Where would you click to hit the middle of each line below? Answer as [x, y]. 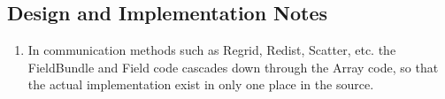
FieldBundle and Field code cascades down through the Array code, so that [233, 67]
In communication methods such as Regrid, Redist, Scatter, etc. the [212, 50]
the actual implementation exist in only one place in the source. [201, 84]
